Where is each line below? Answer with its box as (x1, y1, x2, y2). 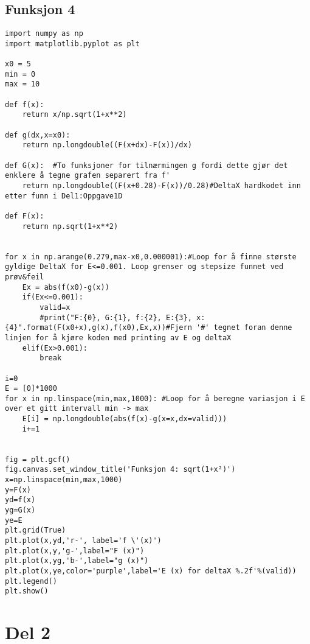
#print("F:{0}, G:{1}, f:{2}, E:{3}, (40, 313, 192, 322)
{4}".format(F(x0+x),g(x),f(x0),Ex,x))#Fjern (5, 323, 192, 332)
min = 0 (5, 69, 36, 79)
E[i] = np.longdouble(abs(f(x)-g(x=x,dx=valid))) (22, 415, 227, 424)
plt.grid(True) (5, 526, 66, 535)
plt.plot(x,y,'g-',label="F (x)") (5, 546, 145, 555)
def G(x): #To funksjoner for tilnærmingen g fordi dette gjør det (5, 161, 288, 170)
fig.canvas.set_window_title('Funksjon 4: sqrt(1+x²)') (5, 465, 236, 474)
